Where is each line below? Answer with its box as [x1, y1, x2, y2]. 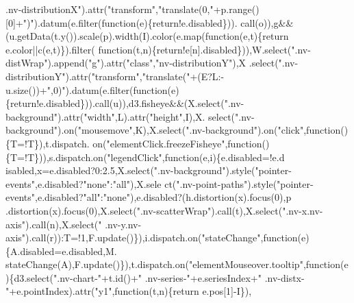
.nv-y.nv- [105, 217, 142, 231]
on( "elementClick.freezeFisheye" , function [92, 136, 262, 150]
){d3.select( [5, 270, 54, 284]
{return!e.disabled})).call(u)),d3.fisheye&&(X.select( [5, 96, 225, 110]
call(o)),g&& [240, 15, 294, 29]
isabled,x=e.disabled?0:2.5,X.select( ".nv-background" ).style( [5, 163, 255, 178]
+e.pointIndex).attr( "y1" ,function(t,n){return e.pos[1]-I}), [9, 284, 252, 298]
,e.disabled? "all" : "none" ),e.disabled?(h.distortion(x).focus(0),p [35, 190, 292, 204]
